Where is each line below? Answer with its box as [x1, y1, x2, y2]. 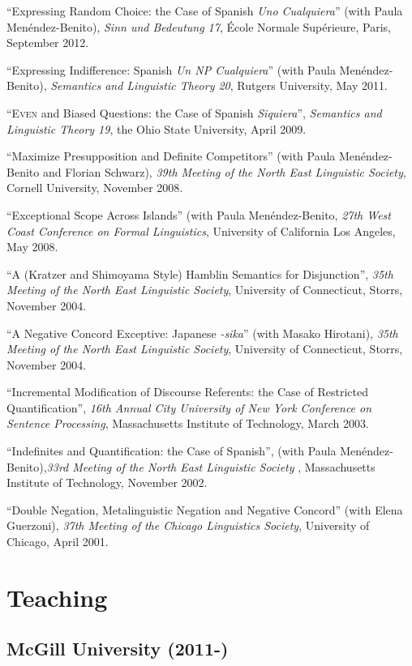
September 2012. [6, 34, 89, 51]
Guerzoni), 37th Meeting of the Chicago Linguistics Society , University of [6, 517, 370, 534]
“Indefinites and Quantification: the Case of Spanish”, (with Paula [6, 442, 337, 459]
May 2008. [6, 238, 58, 255]
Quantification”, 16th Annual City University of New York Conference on [6, 399, 372, 416]
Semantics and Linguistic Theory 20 [50, 77, 230, 94]
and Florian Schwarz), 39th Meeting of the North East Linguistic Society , [42, 163, 406, 180]
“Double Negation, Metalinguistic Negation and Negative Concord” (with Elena [6, 501, 403, 518]
